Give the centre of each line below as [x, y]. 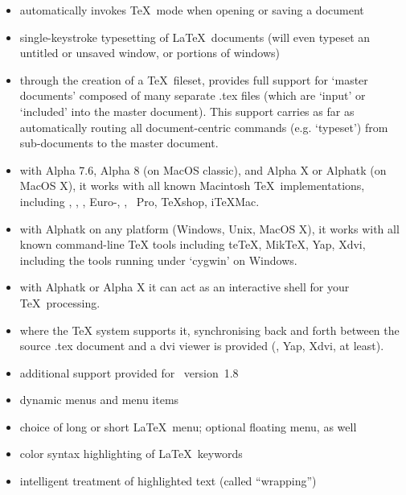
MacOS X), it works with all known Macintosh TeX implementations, [192, 186]
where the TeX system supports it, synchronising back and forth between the [209, 330]
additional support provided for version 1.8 [129, 372]
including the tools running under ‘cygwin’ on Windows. [158, 260]
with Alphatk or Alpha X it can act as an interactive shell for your [185, 287]
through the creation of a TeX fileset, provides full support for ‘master [194, 79]
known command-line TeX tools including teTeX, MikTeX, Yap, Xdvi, [193, 244]
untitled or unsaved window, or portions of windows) [150, 53]
